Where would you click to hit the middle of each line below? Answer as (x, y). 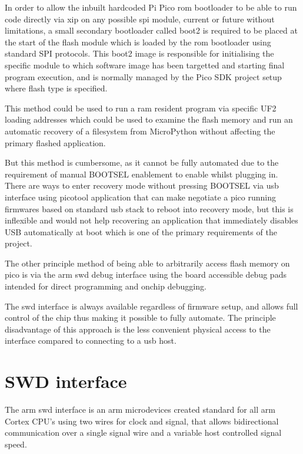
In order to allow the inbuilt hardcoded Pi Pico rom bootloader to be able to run (151, 7)
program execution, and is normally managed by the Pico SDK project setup (143, 76)
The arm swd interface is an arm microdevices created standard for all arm (140, 409)
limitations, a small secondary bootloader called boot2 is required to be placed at (151, 30)
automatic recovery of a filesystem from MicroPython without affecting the (140, 131)
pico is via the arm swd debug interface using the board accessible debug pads (146, 274)
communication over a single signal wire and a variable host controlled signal (143, 432)
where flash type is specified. (56, 88)
